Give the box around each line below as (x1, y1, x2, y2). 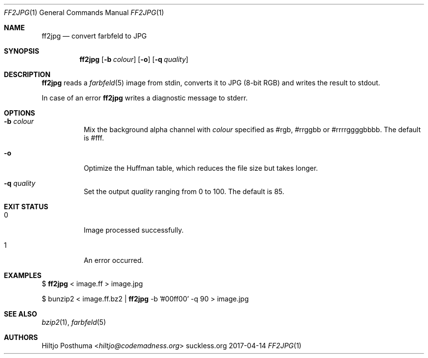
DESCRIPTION (4, 70, 51, 79)
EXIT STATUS (4, 202, 48, 211)
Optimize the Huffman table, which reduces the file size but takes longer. (84, 164, 318, 172)
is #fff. (84, 134, 104, 142)
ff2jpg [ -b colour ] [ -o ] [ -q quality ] (79, 55, 189, 63)
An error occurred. (84, 256, 144, 264)
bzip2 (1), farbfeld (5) (42, 318, 106, 326)
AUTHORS (4, 333, 38, 341)
